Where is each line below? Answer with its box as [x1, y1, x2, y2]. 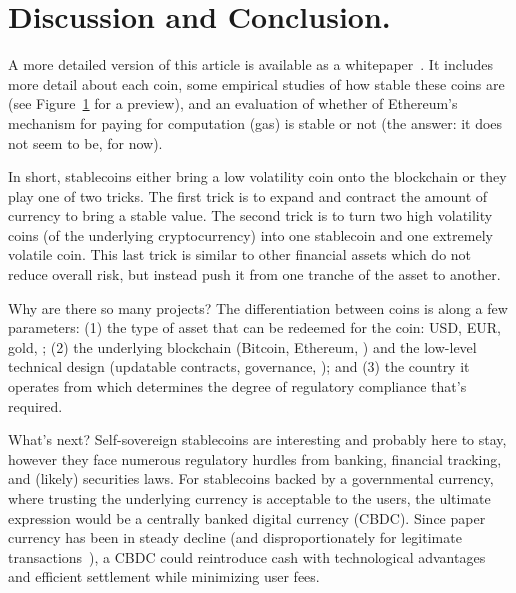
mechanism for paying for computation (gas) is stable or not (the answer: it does [8, 112, 503, 133]
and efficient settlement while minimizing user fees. [8, 566, 320, 587]
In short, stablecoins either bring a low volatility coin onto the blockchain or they [8, 166, 507, 187]
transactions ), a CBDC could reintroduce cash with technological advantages [8, 546, 486, 567]
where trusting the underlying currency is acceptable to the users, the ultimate [8, 488, 491, 508]
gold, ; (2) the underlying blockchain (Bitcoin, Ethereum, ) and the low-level [8, 336, 477, 357]
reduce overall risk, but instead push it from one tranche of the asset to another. [8, 264, 501, 285]
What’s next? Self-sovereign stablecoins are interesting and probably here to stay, [8, 429, 507, 450]
